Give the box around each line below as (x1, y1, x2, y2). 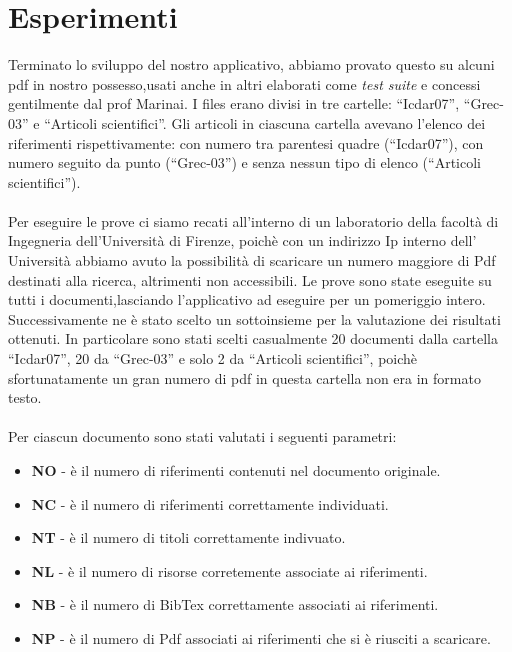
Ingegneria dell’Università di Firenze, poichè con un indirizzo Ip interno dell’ (8, 230, 477, 251)
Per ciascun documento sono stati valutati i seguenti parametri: (8, 426, 397, 447)
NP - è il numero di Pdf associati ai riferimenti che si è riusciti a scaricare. (31, 627, 491, 648)
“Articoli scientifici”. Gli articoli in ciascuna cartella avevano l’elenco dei (44, 112, 486, 133)
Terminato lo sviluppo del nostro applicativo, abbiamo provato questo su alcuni (8, 54, 495, 75)
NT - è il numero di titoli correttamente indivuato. (31, 527, 346, 548)
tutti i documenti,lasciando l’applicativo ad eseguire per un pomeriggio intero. (8, 289, 486, 310)
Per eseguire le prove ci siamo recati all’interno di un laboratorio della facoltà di (8, 210, 499, 231)
